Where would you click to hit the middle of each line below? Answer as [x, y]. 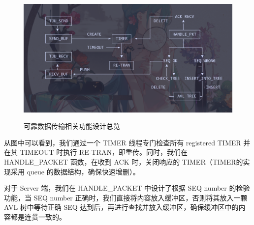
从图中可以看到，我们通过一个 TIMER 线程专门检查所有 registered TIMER [123, 142]
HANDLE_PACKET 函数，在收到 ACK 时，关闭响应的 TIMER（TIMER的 [124, 162]
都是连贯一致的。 [38, 217]
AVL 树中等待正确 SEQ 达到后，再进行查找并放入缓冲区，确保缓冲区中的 [121, 207]
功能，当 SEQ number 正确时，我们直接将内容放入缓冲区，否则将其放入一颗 [126, 197]
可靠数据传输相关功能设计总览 [72, 126]
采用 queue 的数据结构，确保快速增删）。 [75, 171]
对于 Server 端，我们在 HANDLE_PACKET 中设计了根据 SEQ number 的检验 [127, 188]
